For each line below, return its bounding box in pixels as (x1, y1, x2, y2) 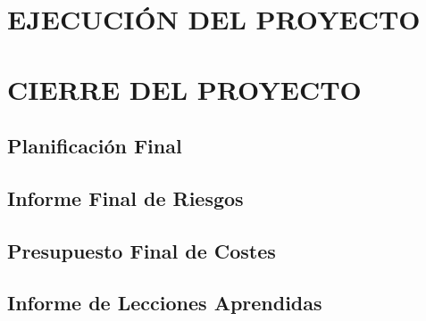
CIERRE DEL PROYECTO (7, 70, 362, 107)
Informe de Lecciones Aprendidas (7, 289, 322, 317)
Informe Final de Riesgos (7, 184, 244, 211)
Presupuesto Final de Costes (7, 236, 276, 264)
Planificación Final (7, 132, 182, 160)
